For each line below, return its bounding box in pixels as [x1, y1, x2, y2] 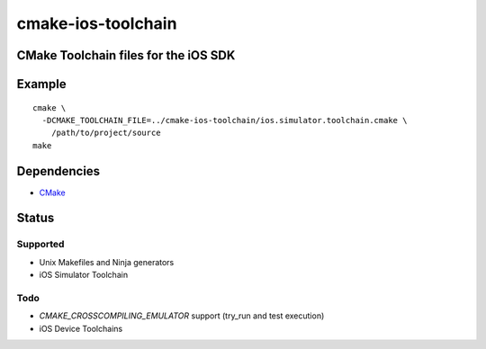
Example [16, 76, 67, 92]
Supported [16, 238, 65, 251]
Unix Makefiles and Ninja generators [39, 256, 175, 267]
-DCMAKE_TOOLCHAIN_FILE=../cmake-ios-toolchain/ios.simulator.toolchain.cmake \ [41, 115, 408, 125]
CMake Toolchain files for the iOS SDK [16, 48, 236, 63]
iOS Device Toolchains [39, 323, 123, 334]
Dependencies [16, 163, 101, 179]
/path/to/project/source [50, 128, 161, 139]
